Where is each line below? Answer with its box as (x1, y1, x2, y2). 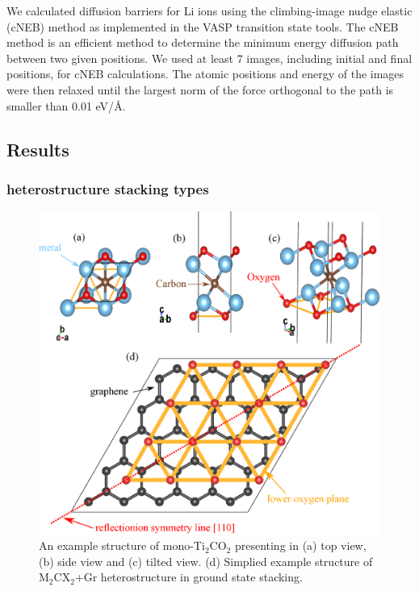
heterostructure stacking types (6, 178, 209, 198)
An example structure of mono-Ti (39, 537, 205, 554)
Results (6, 136, 69, 161)
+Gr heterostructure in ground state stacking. (74, 568, 303, 585)
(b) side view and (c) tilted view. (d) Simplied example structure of (39, 552, 373, 569)
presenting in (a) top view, (234, 537, 367, 554)
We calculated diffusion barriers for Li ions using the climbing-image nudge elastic (6, 2, 413, 19)
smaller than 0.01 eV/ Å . (6, 97, 126, 114)
